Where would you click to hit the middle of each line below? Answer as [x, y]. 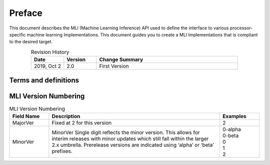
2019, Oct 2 [47, 66]
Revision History [50, 52]
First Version [114, 66]
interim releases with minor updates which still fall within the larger [130, 139]
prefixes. [62, 151]
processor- [241, 28]
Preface [26, 13]
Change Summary [121, 60]
